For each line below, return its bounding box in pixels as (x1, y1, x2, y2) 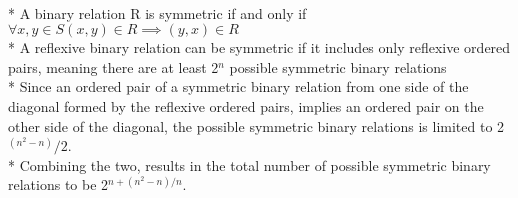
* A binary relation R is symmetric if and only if (8, 2, 307, 23)
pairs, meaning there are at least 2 (8, 56, 219, 77)
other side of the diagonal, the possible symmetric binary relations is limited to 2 (8, 115, 505, 136)
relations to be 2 (8, 174, 109, 195)
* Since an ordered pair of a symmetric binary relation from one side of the (8, 76, 469, 97)
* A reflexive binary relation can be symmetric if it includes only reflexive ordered (8, 37, 511, 58)
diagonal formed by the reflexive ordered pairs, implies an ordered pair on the (8, 95, 484, 116)
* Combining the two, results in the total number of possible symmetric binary (8, 154, 491, 175)
